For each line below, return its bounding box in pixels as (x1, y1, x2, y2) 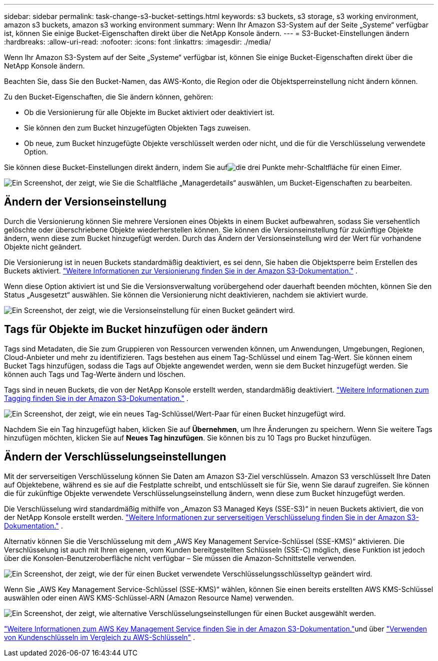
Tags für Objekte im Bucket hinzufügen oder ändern (4, 323, 268, 336)
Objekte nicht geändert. (4, 242, 82, 251)
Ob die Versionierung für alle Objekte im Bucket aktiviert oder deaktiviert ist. (24, 108, 275, 116)
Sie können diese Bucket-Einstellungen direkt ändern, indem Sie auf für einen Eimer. (4, 163, 402, 171)
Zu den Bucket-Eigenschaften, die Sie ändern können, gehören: (4, 92, 213, 101)
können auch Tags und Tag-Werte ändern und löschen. (4, 369, 185, 378)
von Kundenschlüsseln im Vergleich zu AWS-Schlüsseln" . (4, 632, 195, 641)
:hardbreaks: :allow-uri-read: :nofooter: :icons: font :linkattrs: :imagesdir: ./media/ (4, 37, 271, 46)
